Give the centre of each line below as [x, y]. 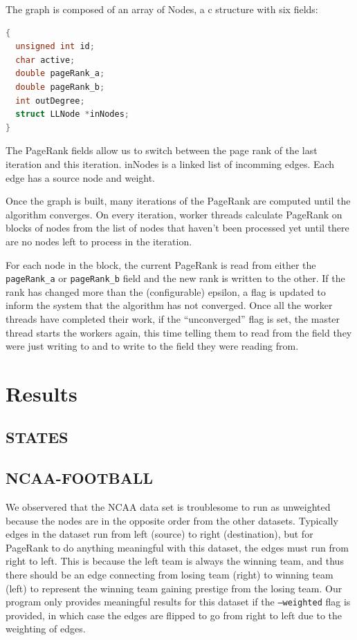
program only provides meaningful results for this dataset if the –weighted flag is [178, 602]
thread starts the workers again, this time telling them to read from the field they [179, 332]
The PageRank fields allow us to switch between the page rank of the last [162, 150]
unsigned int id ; [55, 47]
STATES [37, 437]
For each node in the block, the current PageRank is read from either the [161, 264]
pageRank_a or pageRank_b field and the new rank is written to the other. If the [175, 278]
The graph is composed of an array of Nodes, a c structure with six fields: [162, 9]
